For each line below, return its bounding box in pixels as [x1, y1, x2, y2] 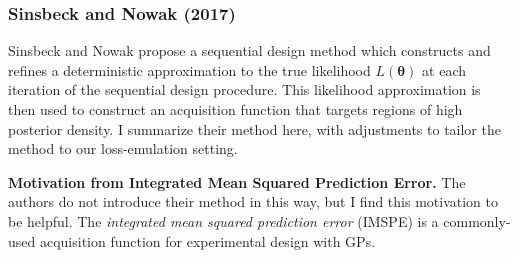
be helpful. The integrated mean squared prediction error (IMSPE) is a [8, 210, 439, 231]
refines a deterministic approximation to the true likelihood [8, 59, 371, 80]
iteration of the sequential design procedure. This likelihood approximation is [8, 79, 481, 100]
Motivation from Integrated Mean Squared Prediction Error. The [8, 171, 466, 192]
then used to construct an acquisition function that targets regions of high [8, 99, 463, 119]
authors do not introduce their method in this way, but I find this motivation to [8, 191, 499, 212]
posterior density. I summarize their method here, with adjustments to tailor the [8, 118, 501, 139]
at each [422, 59, 467, 80]
